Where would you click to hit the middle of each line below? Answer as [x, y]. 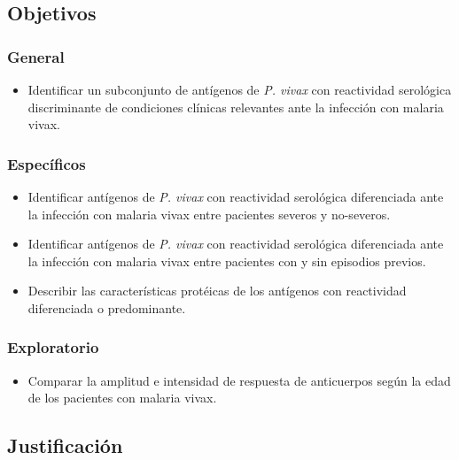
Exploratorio [53, 347]
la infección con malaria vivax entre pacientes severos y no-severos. [209, 214]
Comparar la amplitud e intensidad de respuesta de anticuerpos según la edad [239, 380]
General [36, 56]
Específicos [47, 163]
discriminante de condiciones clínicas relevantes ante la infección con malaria [236, 107]
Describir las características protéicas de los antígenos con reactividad [217, 291]
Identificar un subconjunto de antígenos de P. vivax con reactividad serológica [240, 89]
